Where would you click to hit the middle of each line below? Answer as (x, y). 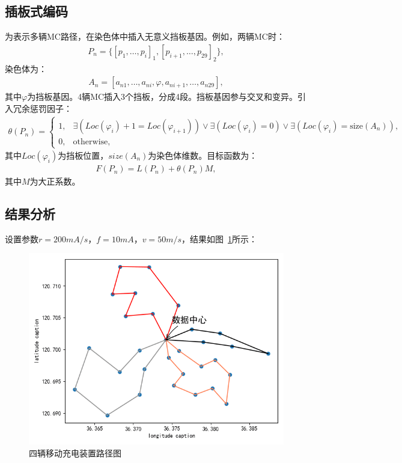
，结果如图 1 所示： (220, 238)
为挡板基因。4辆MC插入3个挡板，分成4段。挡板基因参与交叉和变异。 (163, 97)
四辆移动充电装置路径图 (75, 453)
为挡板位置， (83, 155)
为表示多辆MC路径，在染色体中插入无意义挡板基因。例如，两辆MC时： (145, 36)
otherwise (90, 142)
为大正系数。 (55, 181)
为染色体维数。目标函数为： (203, 155)
